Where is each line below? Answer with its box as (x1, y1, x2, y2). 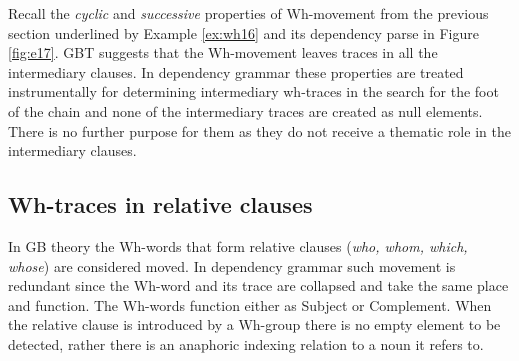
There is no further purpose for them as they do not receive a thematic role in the (8, 120, 511, 141)
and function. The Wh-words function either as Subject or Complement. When (8, 294, 492, 315)
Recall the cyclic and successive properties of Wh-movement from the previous (8, 3, 489, 23)
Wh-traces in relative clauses (8, 189, 313, 220)
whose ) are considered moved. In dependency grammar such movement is (8, 255, 456, 276)
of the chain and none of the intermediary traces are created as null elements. (8, 100, 483, 121)
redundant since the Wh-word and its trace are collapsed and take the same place (8, 275, 509, 296)
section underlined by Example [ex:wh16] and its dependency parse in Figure (8, 22, 479, 43)
